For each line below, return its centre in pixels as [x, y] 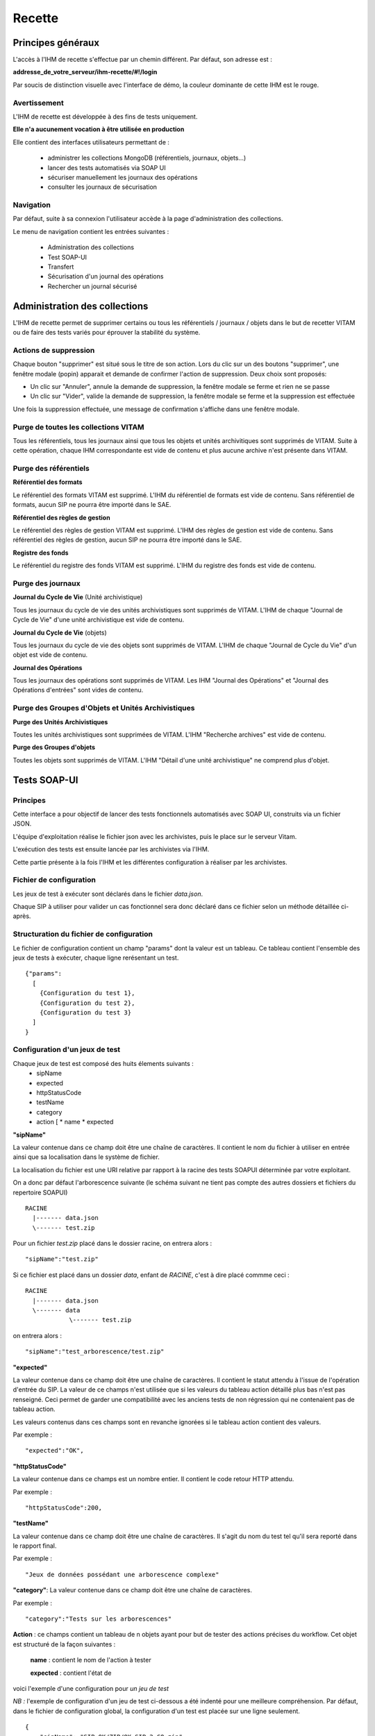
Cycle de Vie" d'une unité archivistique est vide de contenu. [99, 620]
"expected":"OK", [55, 1451]
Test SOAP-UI [67, 257]
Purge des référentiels [51, 469]
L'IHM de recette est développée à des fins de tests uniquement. [105, 116]
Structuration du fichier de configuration [83, 934]
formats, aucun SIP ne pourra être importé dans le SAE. [92, 505]
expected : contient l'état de [71, 1673]
